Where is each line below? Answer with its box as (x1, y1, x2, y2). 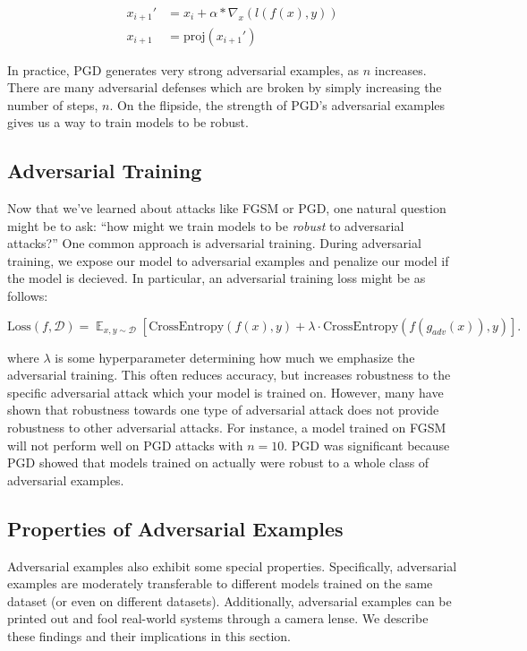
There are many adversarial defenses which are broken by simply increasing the (7, 78, 442, 97)
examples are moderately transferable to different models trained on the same (7, 574, 433, 593)
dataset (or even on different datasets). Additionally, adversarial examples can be (7, 591, 452, 610)
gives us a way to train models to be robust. (7, 113, 249, 132)
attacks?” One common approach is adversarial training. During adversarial (7, 234, 421, 253)
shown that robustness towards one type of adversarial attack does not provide (7, 400, 439, 419)
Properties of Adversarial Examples (7, 514, 344, 542)
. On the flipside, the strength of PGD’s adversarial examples (109, 95, 446, 114)
